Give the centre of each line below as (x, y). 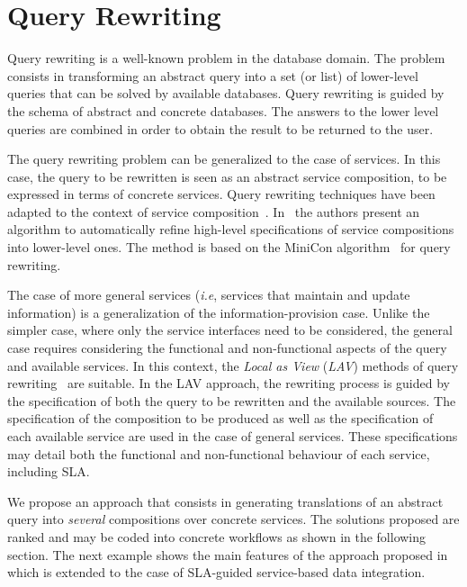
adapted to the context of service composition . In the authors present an (214, 211)
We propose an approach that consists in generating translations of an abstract (225, 501)
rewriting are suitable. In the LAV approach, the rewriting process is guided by (229, 383)
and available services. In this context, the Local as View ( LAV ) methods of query (233, 365)
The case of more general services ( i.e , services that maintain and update (209, 295)
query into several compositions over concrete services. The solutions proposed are (233, 519)
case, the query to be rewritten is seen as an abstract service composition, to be (227, 176)
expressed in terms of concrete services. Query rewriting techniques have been (221, 194)
